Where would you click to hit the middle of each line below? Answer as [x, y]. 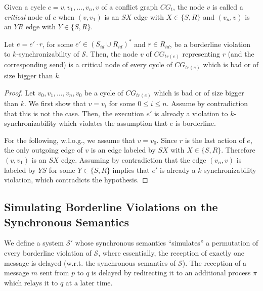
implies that [131, 169]
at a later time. [89, 282]
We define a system [34, 243]
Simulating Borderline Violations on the [111, 207]
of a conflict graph [130, 7]
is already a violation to [191, 113]
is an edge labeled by [123, 150]
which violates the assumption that [113, 123]
